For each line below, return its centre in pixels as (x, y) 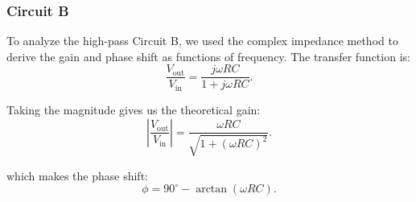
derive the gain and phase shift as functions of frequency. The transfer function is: (208, 56)
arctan (212, 190)
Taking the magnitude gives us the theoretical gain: (134, 109)
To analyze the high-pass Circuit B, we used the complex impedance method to (202, 41)
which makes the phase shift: (77, 175)
